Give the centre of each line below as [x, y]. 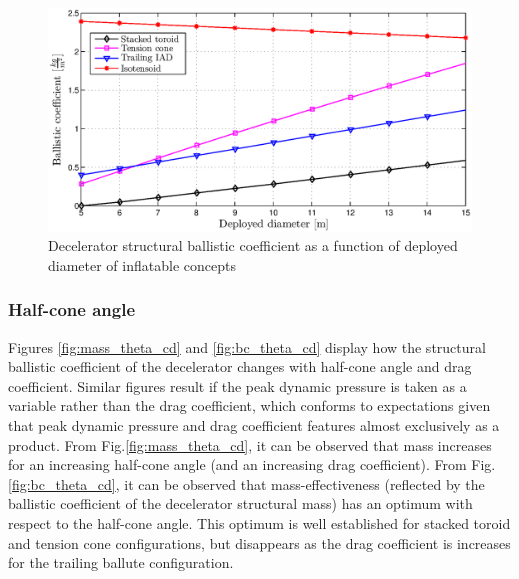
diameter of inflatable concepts [142, 264]
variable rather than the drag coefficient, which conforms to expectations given [249, 405]
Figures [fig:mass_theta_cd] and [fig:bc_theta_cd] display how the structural [247, 346]
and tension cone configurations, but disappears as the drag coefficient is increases [259, 542]
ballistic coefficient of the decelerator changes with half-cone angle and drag [240, 366]
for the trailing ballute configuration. [121, 562]
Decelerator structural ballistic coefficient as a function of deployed [253, 245]
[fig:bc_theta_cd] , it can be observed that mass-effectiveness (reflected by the [246, 483]
